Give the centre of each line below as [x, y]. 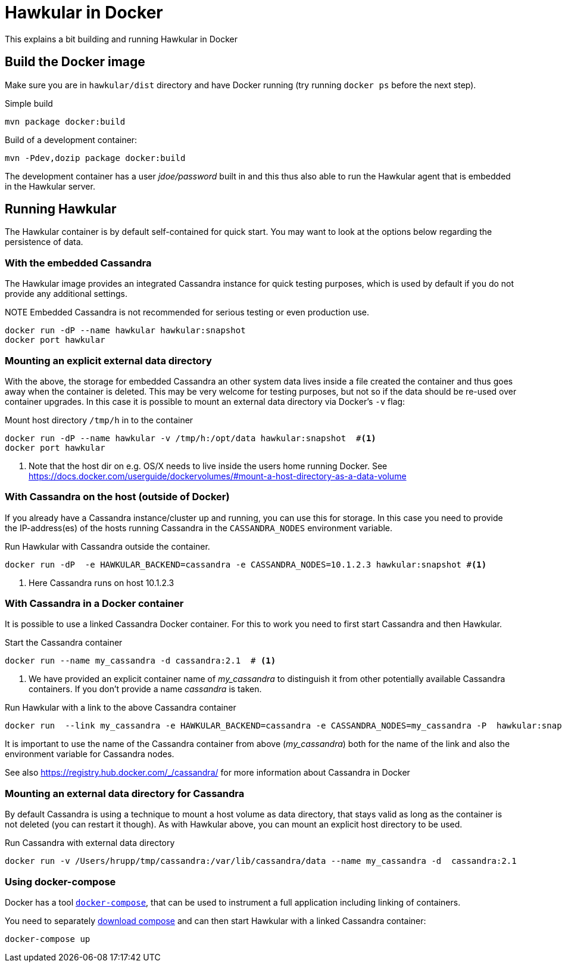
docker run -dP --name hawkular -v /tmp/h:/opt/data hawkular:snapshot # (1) [191, 438]
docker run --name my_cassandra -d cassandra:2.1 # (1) [140, 661]
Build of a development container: [71, 140]
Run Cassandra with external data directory [90, 843]
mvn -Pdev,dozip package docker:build [95, 158]
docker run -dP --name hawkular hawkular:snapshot [125, 331]
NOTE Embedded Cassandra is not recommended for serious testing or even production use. [187, 312]
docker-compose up [48, 939]
